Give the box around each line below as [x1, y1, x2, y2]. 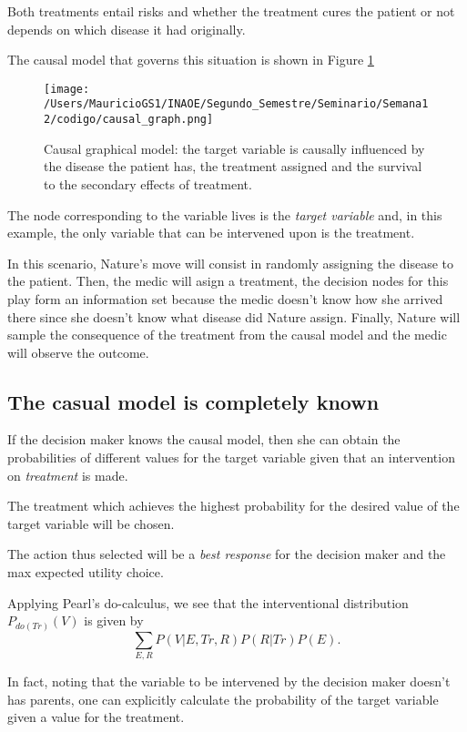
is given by [84, 611, 144, 630]
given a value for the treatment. [7, 707, 185, 727]
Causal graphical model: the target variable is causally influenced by [44, 138, 425, 158]
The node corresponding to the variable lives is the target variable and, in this [7, 205, 442, 224]
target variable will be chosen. [7, 513, 175, 533]
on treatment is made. [7, 465, 128, 484]
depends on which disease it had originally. [7, 19, 246, 38]
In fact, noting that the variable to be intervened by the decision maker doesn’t [7, 672, 451, 691]
